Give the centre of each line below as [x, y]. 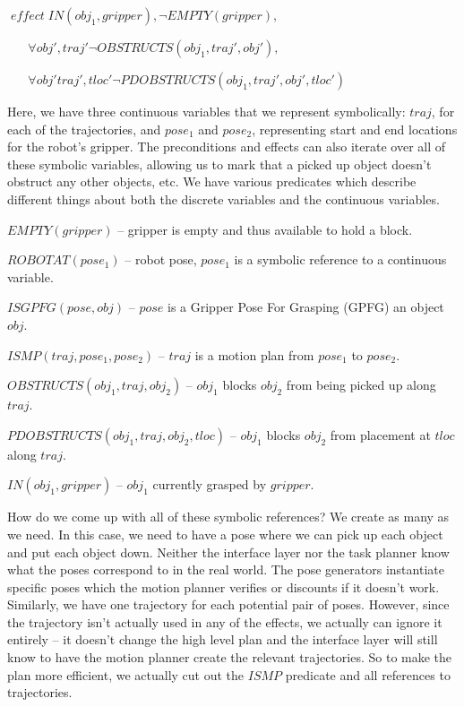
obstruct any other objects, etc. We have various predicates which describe [212, 181]
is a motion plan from [254, 354]
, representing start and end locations [355, 129]
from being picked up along [361, 385]
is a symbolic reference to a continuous [340, 259]
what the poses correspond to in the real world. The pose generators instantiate [226, 569]
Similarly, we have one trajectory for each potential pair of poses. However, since [228, 604]
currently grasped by [210, 484]
